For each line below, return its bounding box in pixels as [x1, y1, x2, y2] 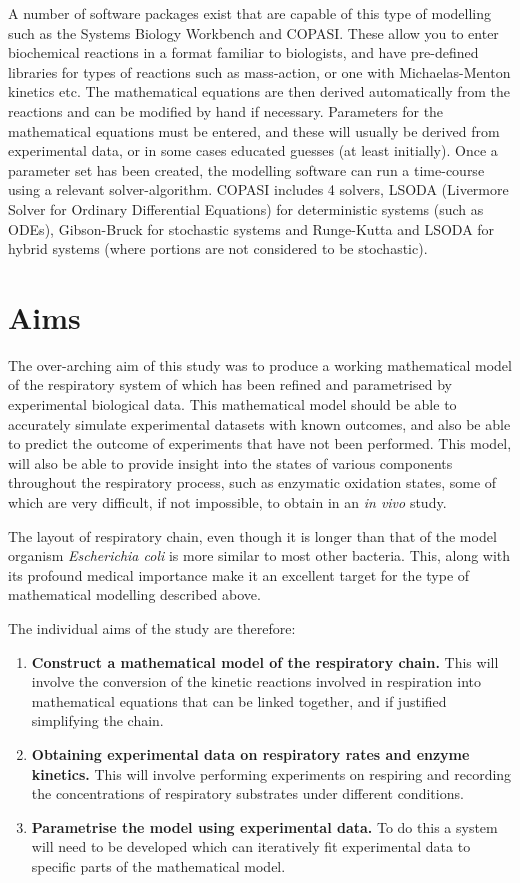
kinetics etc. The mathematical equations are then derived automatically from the [8, 81, 510, 102]
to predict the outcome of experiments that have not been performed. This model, [8, 433, 512, 454]
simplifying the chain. [31, 710, 164, 731]
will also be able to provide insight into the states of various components [8, 452, 453, 473]
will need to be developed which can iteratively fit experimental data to [31, 836, 471, 857]
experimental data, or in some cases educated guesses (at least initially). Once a [8, 140, 498, 161]
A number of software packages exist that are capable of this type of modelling [8, 3, 492, 23]
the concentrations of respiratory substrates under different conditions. [31, 783, 464, 804]
